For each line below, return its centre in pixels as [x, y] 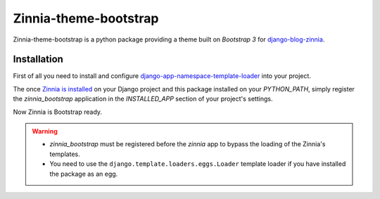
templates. [65, 154]
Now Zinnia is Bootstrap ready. [57, 112]
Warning [45, 131]
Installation [38, 59]
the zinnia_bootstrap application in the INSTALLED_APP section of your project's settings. [143, 99]
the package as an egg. [84, 174]
